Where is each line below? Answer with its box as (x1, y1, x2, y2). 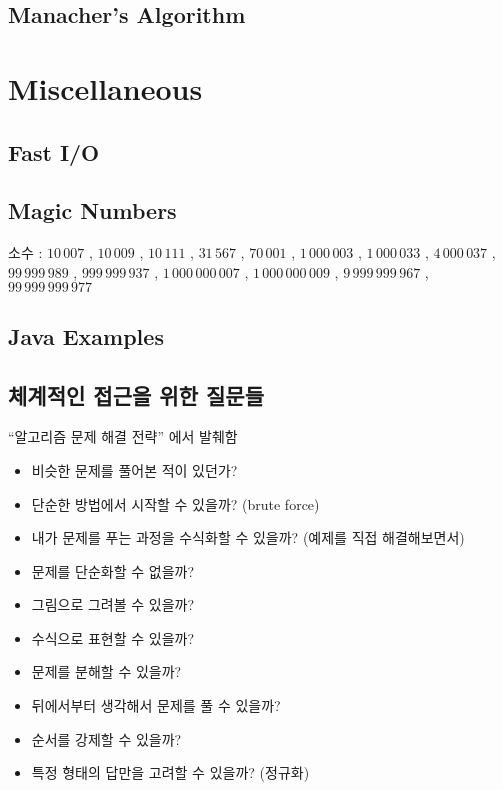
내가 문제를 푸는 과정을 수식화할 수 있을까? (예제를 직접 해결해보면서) (31, 527, 465, 548)
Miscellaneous (8, 67, 203, 108)
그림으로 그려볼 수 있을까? (31, 594, 195, 615)
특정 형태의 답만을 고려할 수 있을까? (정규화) (31, 762, 310, 783)
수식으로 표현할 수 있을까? (31, 627, 195, 648)
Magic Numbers (8, 195, 177, 226)
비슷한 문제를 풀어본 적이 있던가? (31, 459, 238, 480)
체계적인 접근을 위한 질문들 (8, 379, 264, 410)
